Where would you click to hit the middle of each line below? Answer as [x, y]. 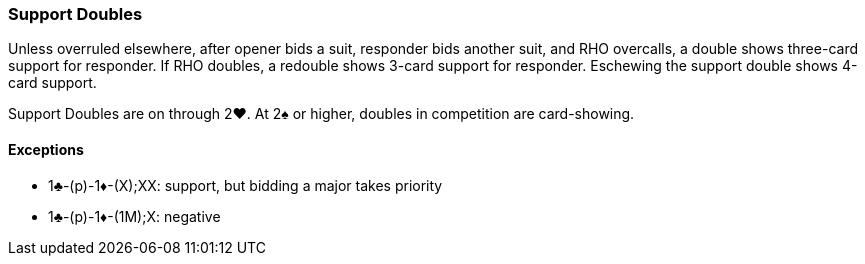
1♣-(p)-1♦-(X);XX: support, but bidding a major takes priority [245, 185]
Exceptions [46, 149]
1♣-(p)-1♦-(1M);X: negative [134, 216]
